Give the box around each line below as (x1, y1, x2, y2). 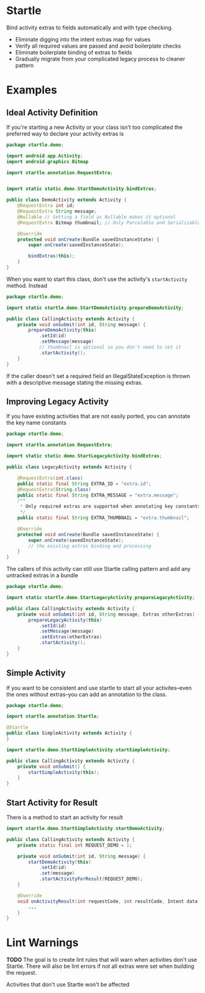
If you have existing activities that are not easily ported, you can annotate (6, 413, 190, 420)
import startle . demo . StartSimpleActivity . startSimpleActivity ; (6, 746, 171, 753)
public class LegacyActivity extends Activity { (6, 464, 132, 470)
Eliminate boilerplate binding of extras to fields (15, 48, 132, 56)
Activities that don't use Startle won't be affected (6, 981, 130, 988)
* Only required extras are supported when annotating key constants (20, 503, 201, 510)
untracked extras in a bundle (6, 572, 78, 579)
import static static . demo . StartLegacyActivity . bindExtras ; (6, 453, 163, 459)
